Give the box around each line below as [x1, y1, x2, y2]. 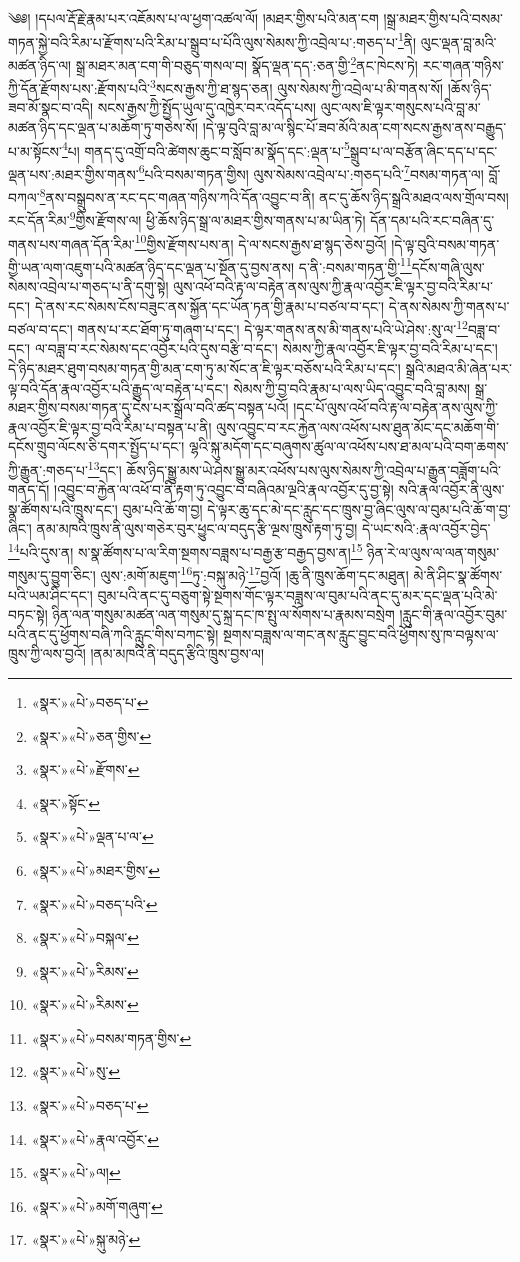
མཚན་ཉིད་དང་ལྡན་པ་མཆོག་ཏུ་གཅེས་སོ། [8, 116, 199, 137]
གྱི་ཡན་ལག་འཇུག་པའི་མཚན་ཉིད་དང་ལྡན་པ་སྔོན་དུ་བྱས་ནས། [8, 256, 295, 277]
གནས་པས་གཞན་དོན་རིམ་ [8, 233, 135, 254]
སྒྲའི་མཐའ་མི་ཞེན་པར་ [405, 358, 512, 379]
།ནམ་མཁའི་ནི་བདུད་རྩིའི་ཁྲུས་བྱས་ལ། [90, 643, 265, 664]
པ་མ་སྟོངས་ [8, 140, 62, 161]
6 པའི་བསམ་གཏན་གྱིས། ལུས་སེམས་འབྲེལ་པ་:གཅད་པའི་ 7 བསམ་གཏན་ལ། [138, 160, 484, 184]
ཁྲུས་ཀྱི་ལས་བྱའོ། [8, 643, 86, 664]
